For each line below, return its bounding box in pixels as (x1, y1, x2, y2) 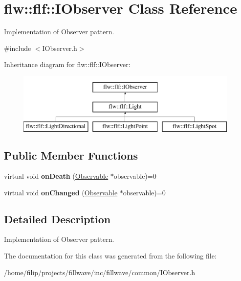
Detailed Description (4, 211, 111, 226)
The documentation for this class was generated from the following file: (4, 251, 217, 261)
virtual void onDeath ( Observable (4, 171, 109, 181)
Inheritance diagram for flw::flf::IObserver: (4, 59, 131, 70)
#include (4, 43, 31, 53)
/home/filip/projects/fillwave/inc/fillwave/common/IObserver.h (4, 267, 196, 277)
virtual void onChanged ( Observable (4, 187, 118, 197)
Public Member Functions (4, 148, 138, 163)
